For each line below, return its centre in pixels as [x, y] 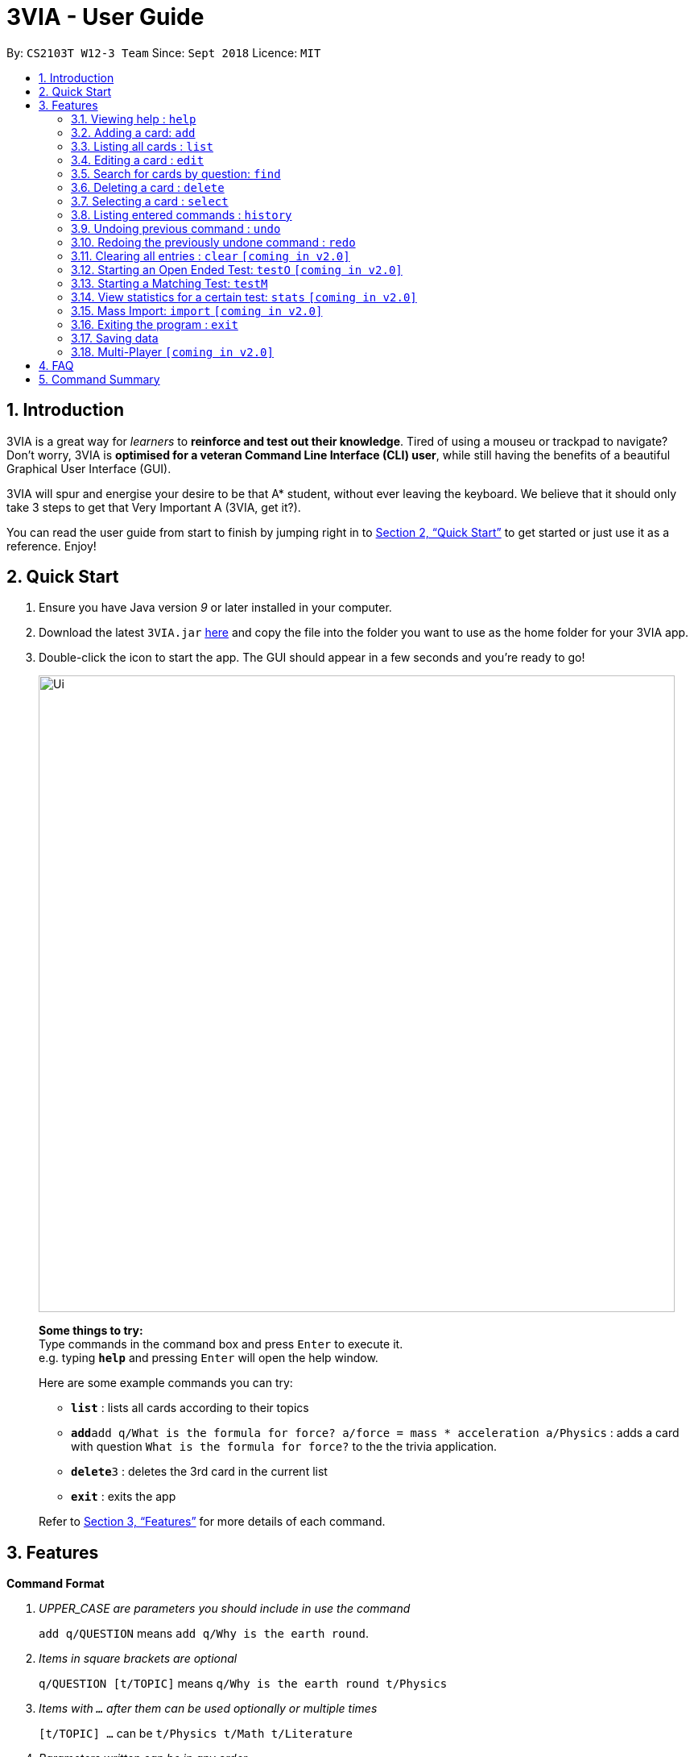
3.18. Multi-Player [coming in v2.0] [172, 351]
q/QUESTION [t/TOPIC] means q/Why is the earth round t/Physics [243, 1684]
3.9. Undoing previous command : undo [176, 228]
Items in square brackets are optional [138, 1659]
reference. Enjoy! [52, 546]
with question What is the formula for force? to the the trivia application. [284, 1447]
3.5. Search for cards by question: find [176, 173]
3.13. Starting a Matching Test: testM [169, 283]
